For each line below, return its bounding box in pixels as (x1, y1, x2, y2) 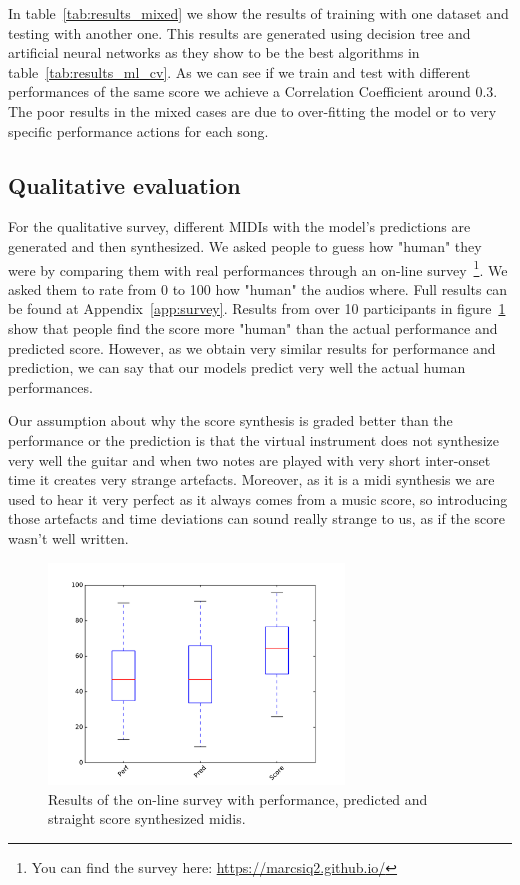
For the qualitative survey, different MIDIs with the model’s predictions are (8, 216, 471, 237)
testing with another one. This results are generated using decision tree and (8, 22, 471, 43)
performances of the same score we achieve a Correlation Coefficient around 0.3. (8, 81, 498, 102)
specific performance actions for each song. (8, 120, 269, 141)
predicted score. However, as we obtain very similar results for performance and (8, 337, 496, 358)
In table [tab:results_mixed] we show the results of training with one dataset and (8, 3, 509, 23)
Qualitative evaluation (8, 169, 241, 200)
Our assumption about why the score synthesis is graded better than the (8, 410, 453, 431)
